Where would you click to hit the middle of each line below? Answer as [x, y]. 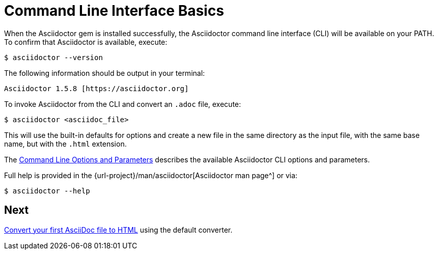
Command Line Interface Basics [114, 11]
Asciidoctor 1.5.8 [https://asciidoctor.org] [97, 88]
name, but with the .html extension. [65, 144]
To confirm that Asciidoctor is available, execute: [86, 42]
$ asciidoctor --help [47, 191]
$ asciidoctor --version [53, 57]
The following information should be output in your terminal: [105, 73]
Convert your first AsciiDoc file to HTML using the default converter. [118, 230]
